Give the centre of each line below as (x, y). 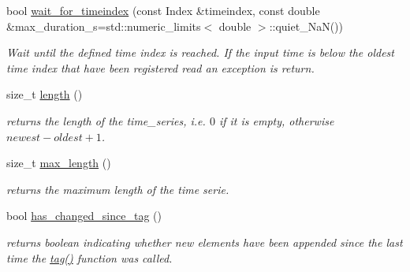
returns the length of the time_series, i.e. (106, 120)
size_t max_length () (59, 163)
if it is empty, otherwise (276, 120)
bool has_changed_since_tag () (84, 216)
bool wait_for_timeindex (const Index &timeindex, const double (163, 10)
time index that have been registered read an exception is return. (160, 67)
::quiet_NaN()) (306, 26)
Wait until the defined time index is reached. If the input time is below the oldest (200, 52)
